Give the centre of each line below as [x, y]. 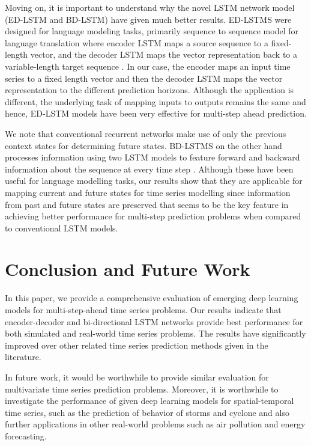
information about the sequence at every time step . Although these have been [149, 169]
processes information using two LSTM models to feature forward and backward [152, 157]
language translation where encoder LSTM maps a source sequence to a [137, 42]
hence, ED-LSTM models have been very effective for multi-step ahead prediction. [156, 113]
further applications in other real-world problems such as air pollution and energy [155, 424]
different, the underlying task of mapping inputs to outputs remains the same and [155, 101]
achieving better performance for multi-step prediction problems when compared [153, 216]
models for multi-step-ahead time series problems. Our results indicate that [143, 310]
